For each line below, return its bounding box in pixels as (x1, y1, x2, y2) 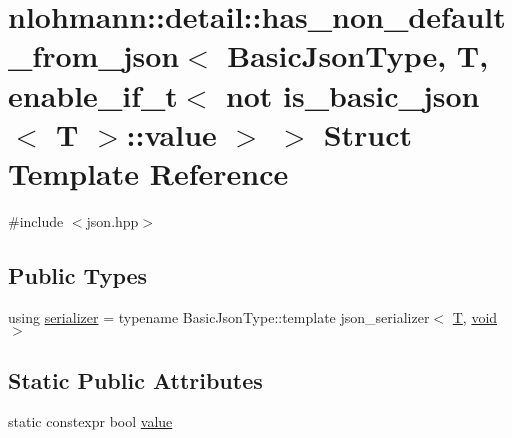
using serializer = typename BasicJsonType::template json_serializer (8, 306, 430, 327)
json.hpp (86, 210, 139, 231)
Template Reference (8, 152, 289, 193)
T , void (452, 306, 498, 327)
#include (8, 210, 64, 231)
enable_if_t (8, 74, 178, 115)
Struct (323, 113, 413, 154)
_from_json (8, 35, 180, 76)
